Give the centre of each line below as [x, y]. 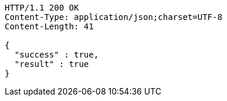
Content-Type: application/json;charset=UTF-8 [113, 17]
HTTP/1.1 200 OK [42, 8]
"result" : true [52, 64]
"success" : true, [57, 55]
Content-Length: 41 [49, 26]
